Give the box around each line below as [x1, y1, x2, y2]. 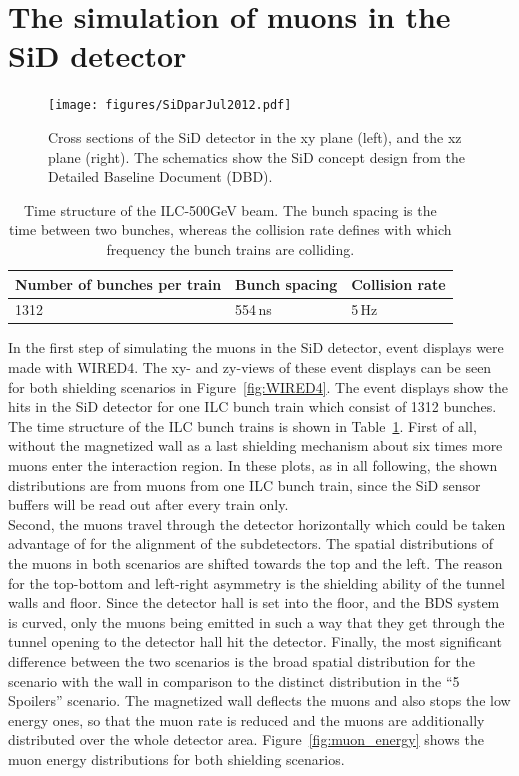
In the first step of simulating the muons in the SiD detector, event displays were [8, 337, 504, 358]
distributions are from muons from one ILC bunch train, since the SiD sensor [8, 474, 481, 495]
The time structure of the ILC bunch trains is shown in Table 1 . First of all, [8, 415, 477, 436]
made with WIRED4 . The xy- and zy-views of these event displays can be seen [8, 357, 492, 378]
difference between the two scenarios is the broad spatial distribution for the [8, 650, 475, 671]
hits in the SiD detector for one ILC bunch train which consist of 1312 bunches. [8, 396, 497, 417]
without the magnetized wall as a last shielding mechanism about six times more [8, 435, 503, 456]
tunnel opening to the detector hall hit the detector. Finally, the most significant [8, 631, 502, 652]
